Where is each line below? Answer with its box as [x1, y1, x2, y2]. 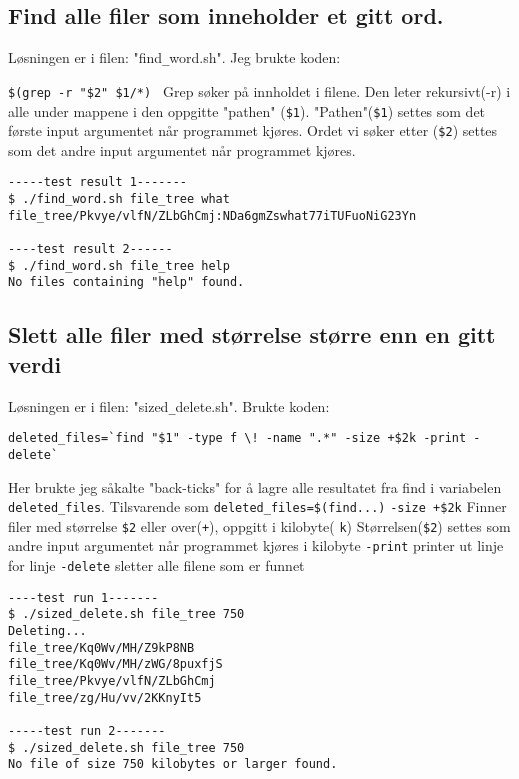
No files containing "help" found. [8, 275, 245, 290]
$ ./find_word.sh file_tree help [8, 258, 230, 273]
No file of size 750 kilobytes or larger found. [8, 757, 338, 772]
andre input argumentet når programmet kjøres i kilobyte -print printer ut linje [8, 535, 504, 556]
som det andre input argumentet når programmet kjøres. [8, 139, 356, 160]
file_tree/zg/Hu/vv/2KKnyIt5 [8, 690, 202, 705]
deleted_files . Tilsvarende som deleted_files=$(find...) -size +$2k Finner [8, 496, 507, 517]
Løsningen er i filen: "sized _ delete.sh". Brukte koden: [8, 395, 330, 416]
